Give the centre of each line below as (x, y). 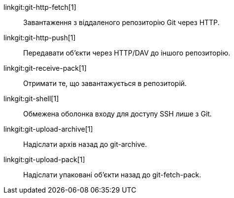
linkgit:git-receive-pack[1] (45, 68)
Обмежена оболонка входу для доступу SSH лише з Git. (117, 114)
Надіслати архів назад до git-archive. (85, 144)
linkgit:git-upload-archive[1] (48, 129)
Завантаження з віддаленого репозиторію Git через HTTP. (121, 22)
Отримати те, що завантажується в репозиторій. (105, 83)
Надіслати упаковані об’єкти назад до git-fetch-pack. (112, 175)
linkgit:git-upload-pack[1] (44, 159)
